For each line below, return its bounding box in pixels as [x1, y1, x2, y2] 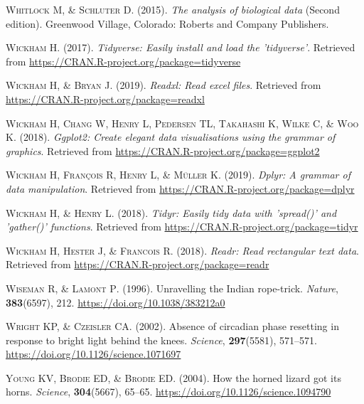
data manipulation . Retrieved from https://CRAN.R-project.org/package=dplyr [6, 181, 355, 196]
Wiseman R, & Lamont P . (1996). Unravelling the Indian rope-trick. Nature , [6, 280, 338, 295]
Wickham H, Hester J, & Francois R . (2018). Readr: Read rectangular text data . [6, 243, 359, 257]
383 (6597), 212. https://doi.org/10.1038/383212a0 [6, 294, 225, 309]
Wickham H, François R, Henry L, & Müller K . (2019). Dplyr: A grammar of [6, 167, 350, 182]
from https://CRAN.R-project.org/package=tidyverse [6, 53, 241, 68]
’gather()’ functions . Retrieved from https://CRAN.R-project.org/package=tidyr [6, 219, 358, 234]
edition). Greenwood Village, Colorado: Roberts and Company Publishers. [6, 16, 329, 31]
